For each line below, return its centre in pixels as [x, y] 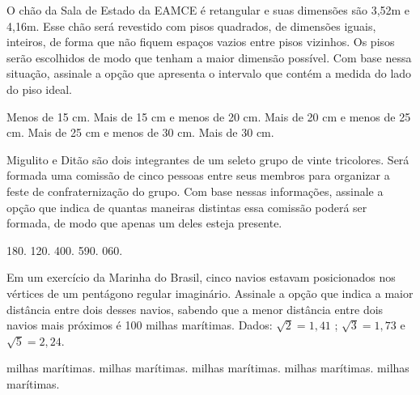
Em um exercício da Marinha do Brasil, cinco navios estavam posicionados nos [201, 277]
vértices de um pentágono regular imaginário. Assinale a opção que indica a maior [210, 293]
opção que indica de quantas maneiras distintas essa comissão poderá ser [187, 207]
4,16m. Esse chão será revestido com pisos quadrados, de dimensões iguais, [191, 25]
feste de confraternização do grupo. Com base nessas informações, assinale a [195, 191]
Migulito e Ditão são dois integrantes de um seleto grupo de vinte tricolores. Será [208, 159]
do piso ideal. [39, 89]
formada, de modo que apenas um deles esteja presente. [144, 223]
